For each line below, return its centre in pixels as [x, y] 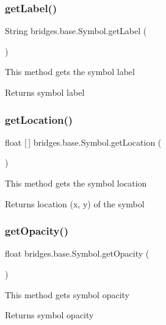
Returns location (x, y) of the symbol [75, 203]
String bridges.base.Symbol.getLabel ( [76, 31]
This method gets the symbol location [76, 183]
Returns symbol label [45, 92]
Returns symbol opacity [49, 315]
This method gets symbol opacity [67, 294]
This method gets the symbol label [70, 72]
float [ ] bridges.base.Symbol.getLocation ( [83, 142]
